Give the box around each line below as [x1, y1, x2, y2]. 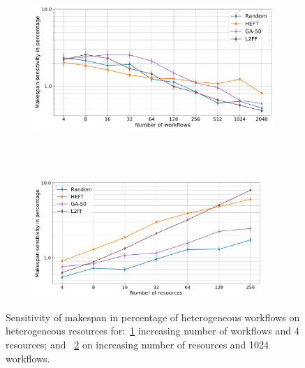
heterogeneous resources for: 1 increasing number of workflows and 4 [6, 323, 299, 338]
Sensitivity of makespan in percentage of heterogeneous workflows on [6, 309, 300, 324]
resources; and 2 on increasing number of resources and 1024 [6, 337, 269, 352]
